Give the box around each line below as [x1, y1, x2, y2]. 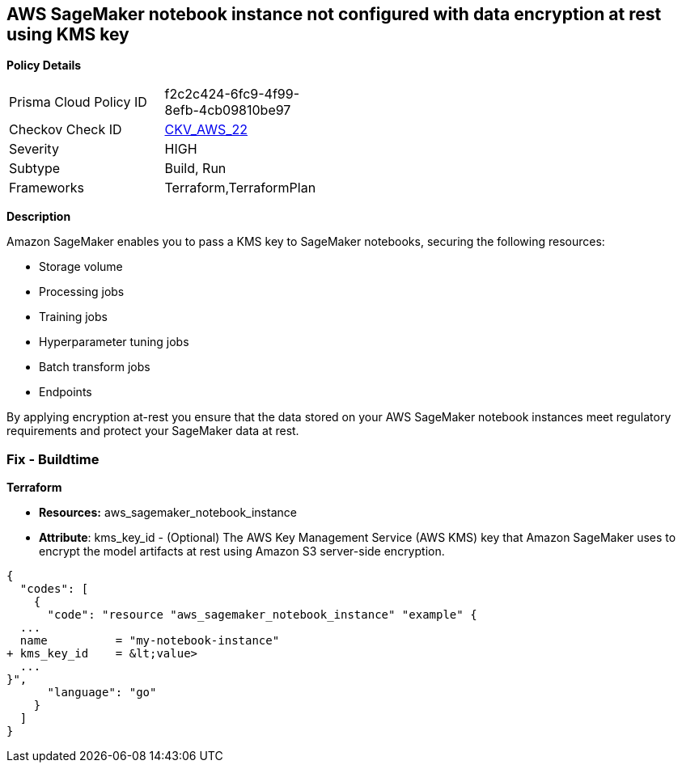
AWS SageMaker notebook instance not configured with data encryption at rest [6, 4, 662, 24]
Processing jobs [39, 285, 125, 299]
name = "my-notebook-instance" [19, 634, 280, 648]
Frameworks [9, 180, 84, 196]
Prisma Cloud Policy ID [9, 94, 147, 111]
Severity [9, 141, 59, 158]
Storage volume [39, 260, 123, 274]
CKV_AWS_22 [164, 121, 248, 138]
